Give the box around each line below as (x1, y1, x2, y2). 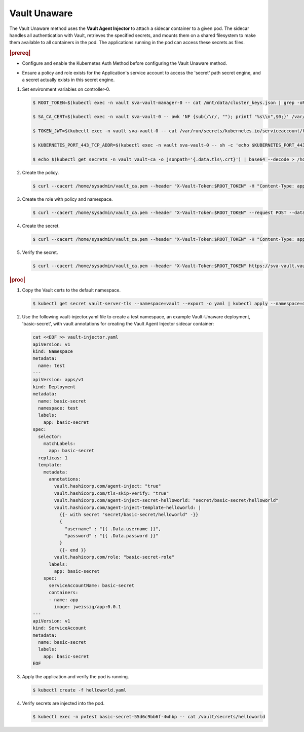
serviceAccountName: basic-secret (49, 582, 134, 588)
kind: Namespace (32, 348, 73, 354)
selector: (38, 433, 63, 440)
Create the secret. (22, 223, 60, 229)
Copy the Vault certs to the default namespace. (22, 287, 121, 293)
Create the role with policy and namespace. (22, 196, 113, 202)
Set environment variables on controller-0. (22, 86, 110, 92)
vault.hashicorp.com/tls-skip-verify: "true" (54, 490, 169, 496)
